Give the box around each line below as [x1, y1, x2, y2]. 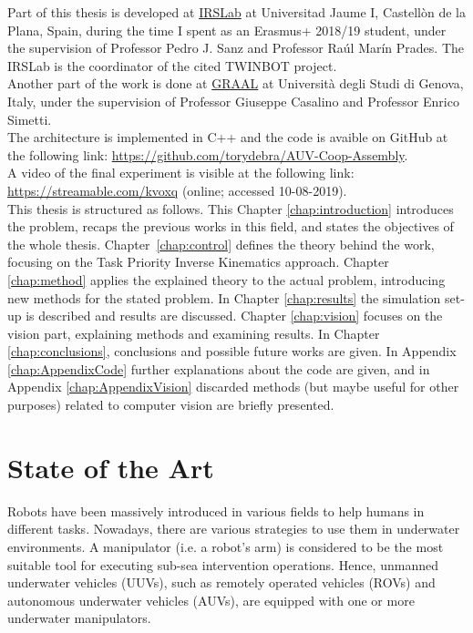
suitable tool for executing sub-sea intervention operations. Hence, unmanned [7, 555, 438, 574]
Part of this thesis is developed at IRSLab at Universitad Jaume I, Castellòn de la [7, 3, 466, 21]
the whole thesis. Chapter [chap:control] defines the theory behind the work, [7, 234, 435, 253]
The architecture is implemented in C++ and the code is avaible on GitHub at [7, 128, 448, 147]
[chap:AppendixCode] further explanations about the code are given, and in [7, 359, 430, 378]
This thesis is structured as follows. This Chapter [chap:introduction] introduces [7, 199, 454, 218]
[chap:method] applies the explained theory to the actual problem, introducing [7, 270, 446, 289]
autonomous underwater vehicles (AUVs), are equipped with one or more [7, 590, 415, 609]
